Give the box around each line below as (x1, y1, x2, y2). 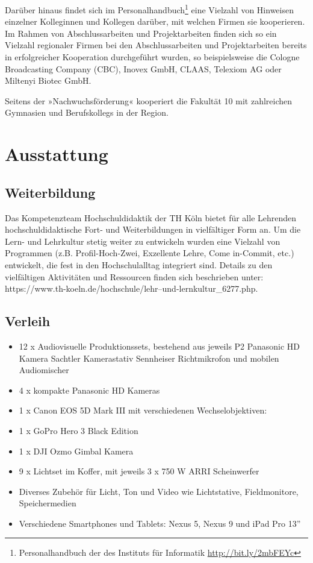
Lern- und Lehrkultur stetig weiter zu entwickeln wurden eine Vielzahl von (5, 234, 280, 247)
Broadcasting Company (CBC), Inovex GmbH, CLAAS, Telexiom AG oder (5, 62, 282, 75)
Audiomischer (19, 363, 69, 376)
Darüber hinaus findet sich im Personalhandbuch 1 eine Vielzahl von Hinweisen (5, 2, 294, 16)
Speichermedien (19, 497, 76, 509)
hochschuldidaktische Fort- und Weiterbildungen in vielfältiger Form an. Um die (5, 223, 301, 236)
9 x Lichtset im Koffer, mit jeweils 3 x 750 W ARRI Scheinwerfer (19, 465, 259, 477)
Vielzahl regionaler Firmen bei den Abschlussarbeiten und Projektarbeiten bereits (5, 39, 307, 51)
